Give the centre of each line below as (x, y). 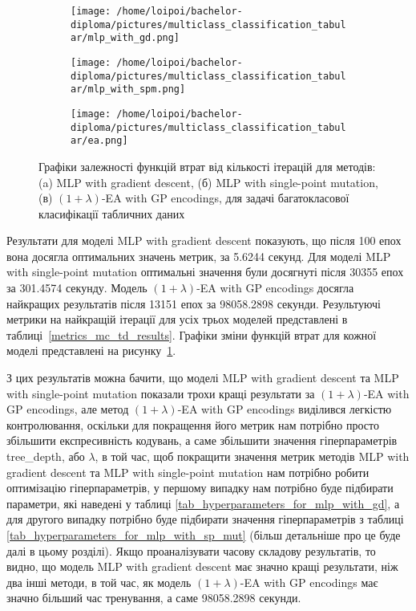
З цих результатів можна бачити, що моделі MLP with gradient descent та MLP (203, 378)
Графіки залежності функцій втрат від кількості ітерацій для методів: (207, 166)
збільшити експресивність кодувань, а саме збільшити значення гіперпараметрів (202, 440)
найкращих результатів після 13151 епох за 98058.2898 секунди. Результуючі (194, 303)
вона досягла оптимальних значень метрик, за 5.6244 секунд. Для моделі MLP (199, 256)
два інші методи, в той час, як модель (99, 582)
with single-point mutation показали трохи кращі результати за (161, 393)
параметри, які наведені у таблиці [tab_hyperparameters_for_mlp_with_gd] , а (203, 503)
